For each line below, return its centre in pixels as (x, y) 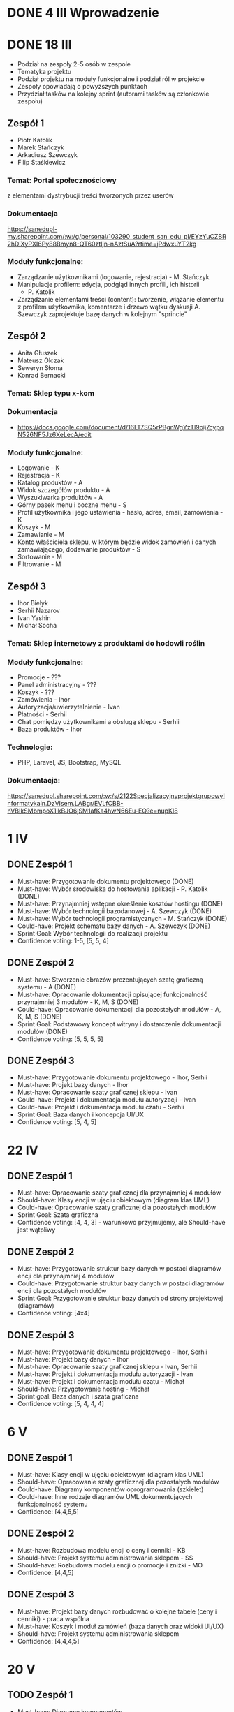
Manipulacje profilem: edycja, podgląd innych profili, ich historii (108, 284)
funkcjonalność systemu (52, 1504)
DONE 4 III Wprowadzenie (83, 13)
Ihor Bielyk (33, 603)
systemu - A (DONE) (47, 987)
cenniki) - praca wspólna (53, 1618)
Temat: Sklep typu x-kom (51, 393)
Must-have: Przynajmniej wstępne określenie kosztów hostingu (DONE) (120, 903)
